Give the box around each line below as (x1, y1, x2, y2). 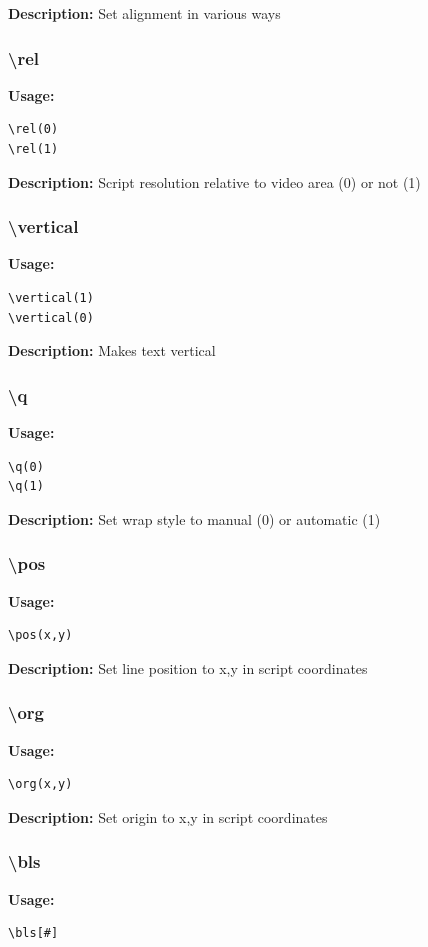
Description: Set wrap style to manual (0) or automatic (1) (8, 508, 381, 529)
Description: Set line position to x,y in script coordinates (8, 657, 368, 678)
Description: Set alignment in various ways (8, 3, 281, 23)
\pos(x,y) (8, 628, 73, 643)
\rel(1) (8, 142, 59, 156)
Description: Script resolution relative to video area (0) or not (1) (8, 171, 421, 192)
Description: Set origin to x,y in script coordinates (8, 806, 328, 827)
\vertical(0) (8, 310, 94, 325)
